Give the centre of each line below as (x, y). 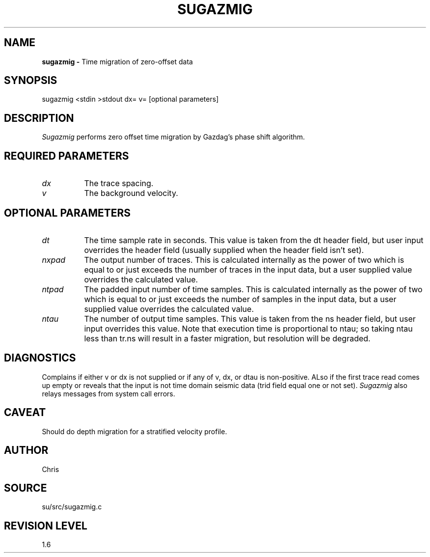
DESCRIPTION (39, 118)
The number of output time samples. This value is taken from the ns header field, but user (250, 319)
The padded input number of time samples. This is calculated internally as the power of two (253, 289)
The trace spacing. (119, 183)
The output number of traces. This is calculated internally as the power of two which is (244, 260)
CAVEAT (25, 413)
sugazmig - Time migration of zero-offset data (117, 61)
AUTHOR (26, 450)
